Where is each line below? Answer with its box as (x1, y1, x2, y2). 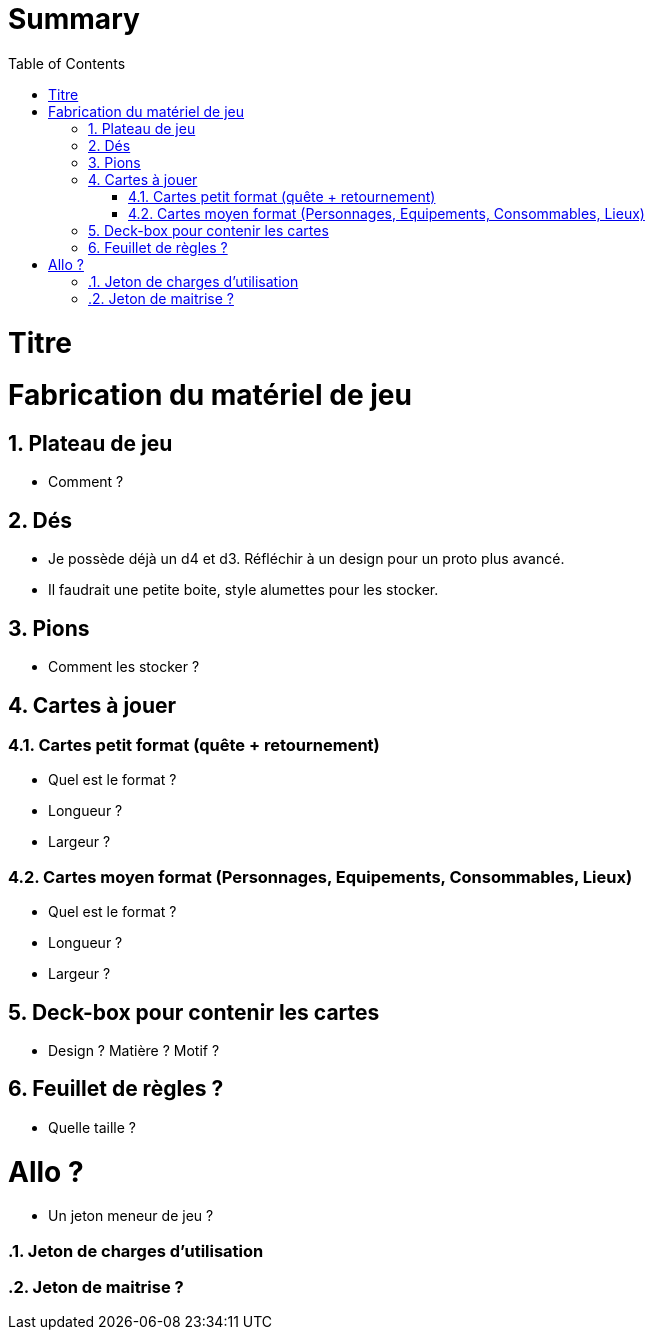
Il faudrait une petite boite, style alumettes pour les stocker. (48, 581, 439, 599)
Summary (8, 2, 140, 36)
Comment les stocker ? (48, 658, 200, 676)
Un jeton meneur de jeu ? (48, 1207, 214, 1225)
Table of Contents (8, 54, 126, 72)
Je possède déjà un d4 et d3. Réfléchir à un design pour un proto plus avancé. (48, 550, 565, 568)
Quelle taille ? (48, 1118, 136, 1136)
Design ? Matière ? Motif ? (48, 1041, 220, 1059)
